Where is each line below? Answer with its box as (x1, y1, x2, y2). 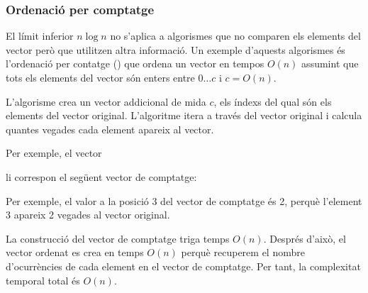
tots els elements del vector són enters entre (6, 70, 195, 84)
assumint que (301, 56, 359, 71)
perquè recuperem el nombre (181, 245, 305, 260)
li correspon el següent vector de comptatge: (6, 169, 197, 184)
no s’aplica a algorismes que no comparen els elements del (110, 28, 361, 43)
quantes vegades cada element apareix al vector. (6, 121, 214, 136)
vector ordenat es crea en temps (6, 245, 144, 260)
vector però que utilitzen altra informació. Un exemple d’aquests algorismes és (6, 42, 345, 57)
